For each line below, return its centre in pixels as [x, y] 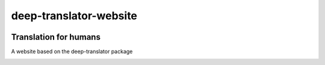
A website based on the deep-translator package [72, 52]
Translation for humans [56, 37]
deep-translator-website [74, 16]
